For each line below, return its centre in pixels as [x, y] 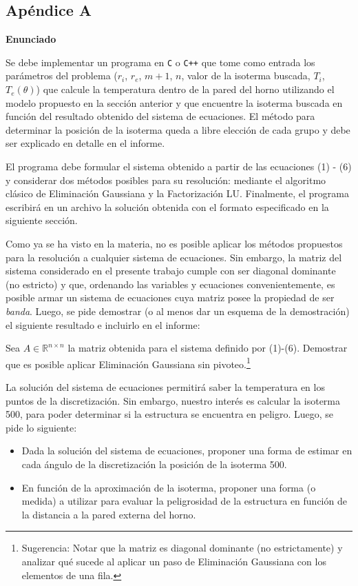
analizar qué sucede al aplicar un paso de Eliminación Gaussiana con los [174, 561]
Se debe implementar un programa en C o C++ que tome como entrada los [160, 62]
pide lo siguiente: [41, 427]
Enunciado [31, 39]
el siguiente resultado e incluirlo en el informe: [103, 324]
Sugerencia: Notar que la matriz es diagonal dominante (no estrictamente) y [182, 548]
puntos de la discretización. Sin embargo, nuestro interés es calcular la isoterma [173, 400]
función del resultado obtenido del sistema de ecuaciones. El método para [160, 116]
